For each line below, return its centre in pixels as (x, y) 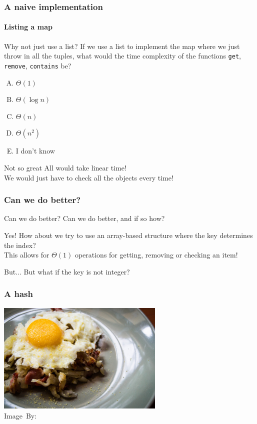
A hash (18, 294)
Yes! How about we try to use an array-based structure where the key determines (128, 235)
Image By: (20, 415)
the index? (20, 245)
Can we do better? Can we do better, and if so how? (84, 218)
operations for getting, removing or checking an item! (156, 255)
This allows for (27, 255)
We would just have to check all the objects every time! (89, 177)
